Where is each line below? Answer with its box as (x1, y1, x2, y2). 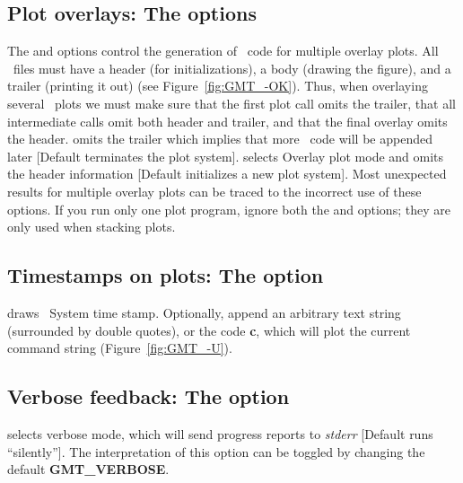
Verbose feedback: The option (7, 382, 290, 410)
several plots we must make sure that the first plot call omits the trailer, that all (7, 93, 456, 112)
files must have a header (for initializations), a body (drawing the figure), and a (13, 58, 451, 77)
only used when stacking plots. (7, 217, 176, 236)
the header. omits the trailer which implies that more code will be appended (7, 129, 432, 148)
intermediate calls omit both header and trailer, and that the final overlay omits (7, 111, 448, 130)
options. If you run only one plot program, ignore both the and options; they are (7, 199, 450, 218)
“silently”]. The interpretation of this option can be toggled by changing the (7, 442, 425, 461)
